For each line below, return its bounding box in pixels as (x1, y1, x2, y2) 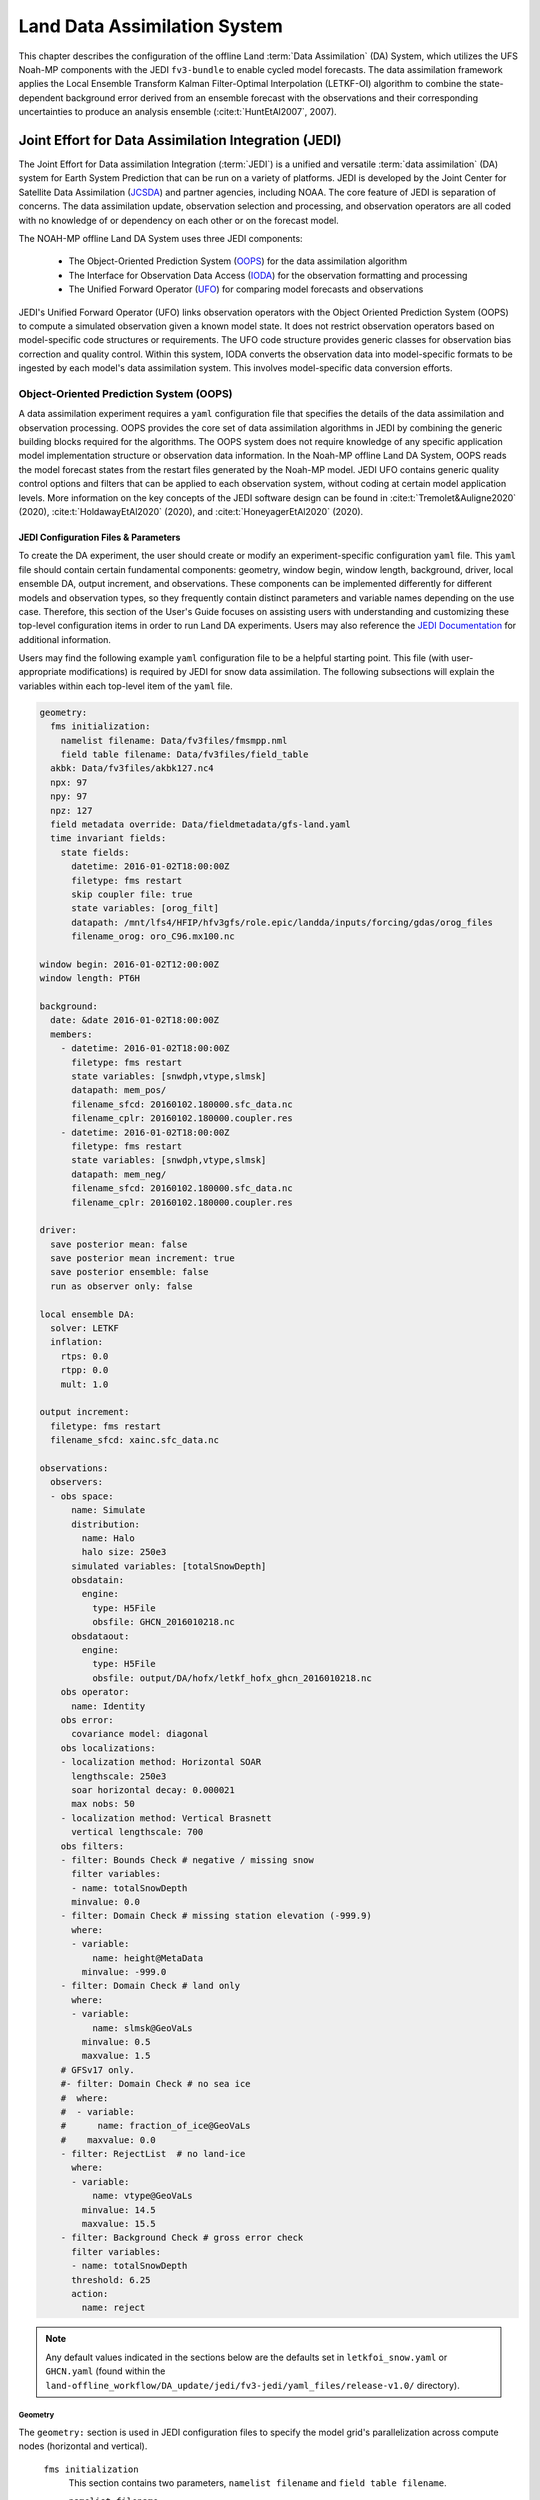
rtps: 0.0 (60, 1350, 109, 1362)
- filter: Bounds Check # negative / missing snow (60, 1854, 314, 1865)
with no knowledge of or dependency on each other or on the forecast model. (18, 214, 339, 226)
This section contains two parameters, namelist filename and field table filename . (68, 2477, 447, 2489)
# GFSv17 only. (60, 2064, 135, 2075)
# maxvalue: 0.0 (60, 2134, 157, 2145)
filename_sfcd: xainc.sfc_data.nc (50, 1435, 220, 1446)
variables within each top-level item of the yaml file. (18, 680, 234, 692)
